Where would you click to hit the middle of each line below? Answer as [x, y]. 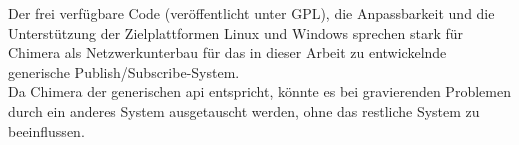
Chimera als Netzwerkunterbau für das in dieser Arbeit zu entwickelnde [227, 52]
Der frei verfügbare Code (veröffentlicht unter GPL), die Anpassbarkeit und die [251, 13]
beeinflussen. [46, 130]
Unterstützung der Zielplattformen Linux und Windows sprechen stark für [236, 32]
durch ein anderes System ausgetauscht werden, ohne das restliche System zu [244, 110]
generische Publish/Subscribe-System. [124, 71]
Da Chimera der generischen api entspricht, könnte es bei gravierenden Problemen [259, 91]
